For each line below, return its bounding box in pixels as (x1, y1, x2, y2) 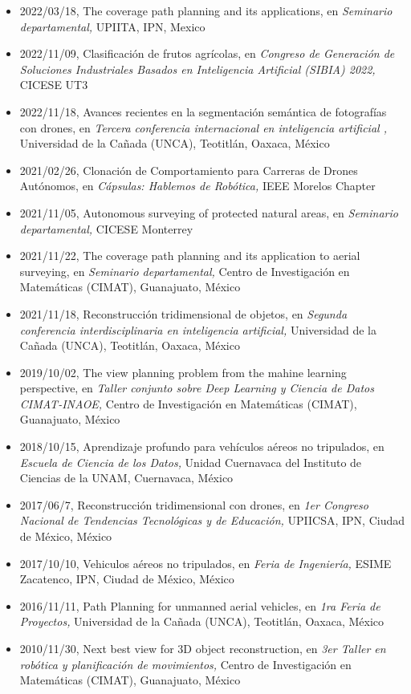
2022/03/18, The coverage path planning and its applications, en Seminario (19, 2, 393, 18)
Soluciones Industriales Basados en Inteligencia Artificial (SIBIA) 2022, (19, 60, 376, 77)
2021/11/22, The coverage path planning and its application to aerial (19, 247, 360, 264)
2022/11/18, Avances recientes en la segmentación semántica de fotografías (19, 103, 387, 120)
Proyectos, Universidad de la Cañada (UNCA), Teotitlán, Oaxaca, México (19, 613, 385, 630)
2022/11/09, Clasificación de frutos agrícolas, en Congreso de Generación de (19, 45, 395, 62)
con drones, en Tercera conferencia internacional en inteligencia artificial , (19, 119, 387, 136)
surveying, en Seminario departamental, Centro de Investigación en (19, 262, 350, 279)
